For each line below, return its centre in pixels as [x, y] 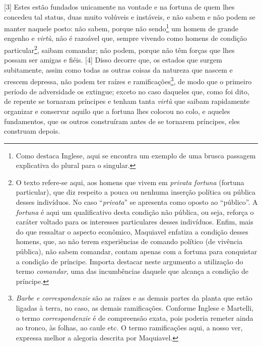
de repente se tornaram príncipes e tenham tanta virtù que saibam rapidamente [127, 101]
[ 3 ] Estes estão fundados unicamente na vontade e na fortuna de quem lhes [119, 7]
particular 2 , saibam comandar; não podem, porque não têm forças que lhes [119, 49]
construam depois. [32, 131]
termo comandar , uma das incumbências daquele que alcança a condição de [132, 271]
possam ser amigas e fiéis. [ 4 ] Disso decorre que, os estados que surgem [113, 60]
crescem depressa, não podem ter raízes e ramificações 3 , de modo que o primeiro [128, 81]
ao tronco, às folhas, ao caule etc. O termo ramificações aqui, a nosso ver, [129, 328]
